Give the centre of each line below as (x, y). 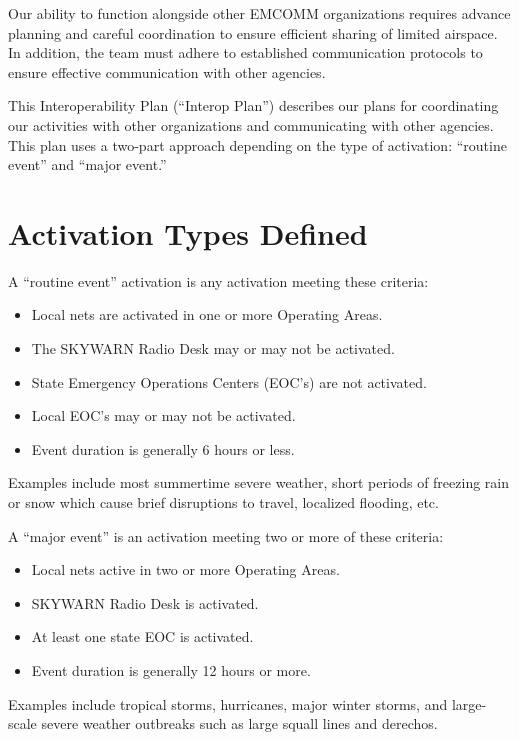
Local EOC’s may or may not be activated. (163, 415)
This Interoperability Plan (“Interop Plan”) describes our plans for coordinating (253, 105)
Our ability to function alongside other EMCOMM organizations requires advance (259, 13)
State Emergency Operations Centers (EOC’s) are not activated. (229, 381)
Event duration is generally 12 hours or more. (171, 670)
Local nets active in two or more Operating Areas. (185, 569)
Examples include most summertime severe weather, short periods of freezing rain (259, 482)
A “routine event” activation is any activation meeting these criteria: (218, 280)
